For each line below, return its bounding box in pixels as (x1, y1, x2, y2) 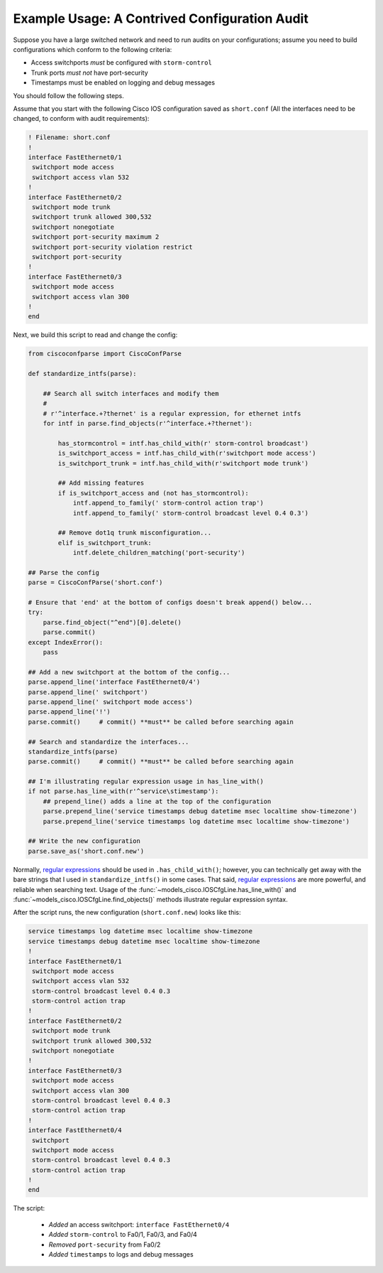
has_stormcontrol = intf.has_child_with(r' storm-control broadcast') (57, 439, 309, 447)
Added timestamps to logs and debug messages (48, 1250, 194, 1259)
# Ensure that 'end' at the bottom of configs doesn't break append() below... (28, 598, 313, 607)
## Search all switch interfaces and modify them (43, 390, 219, 397)
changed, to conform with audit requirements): (13, 114, 150, 123)
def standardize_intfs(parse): (28, 370, 138, 378)
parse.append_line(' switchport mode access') (28, 697, 193, 706)
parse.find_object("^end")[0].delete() (43, 618, 182, 626)
